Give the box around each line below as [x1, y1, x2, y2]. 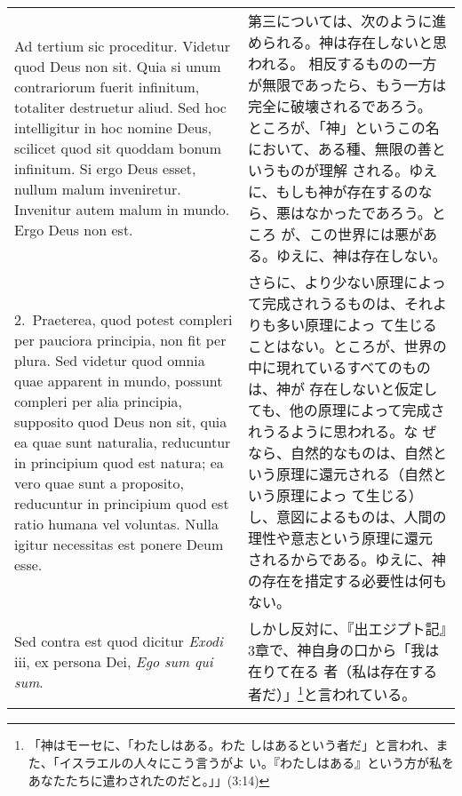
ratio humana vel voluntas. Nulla [14, 513, 219, 534]
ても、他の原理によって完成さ [247, 400, 445, 420]
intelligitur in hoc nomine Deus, [14, 117, 212, 138]
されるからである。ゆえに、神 [247, 549, 446, 569]
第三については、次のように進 [247, 11, 447, 31]
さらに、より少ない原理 [247, 272, 404, 292]
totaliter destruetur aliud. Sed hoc [14, 97, 227, 117]
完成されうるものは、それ [261, 293, 433, 314]
